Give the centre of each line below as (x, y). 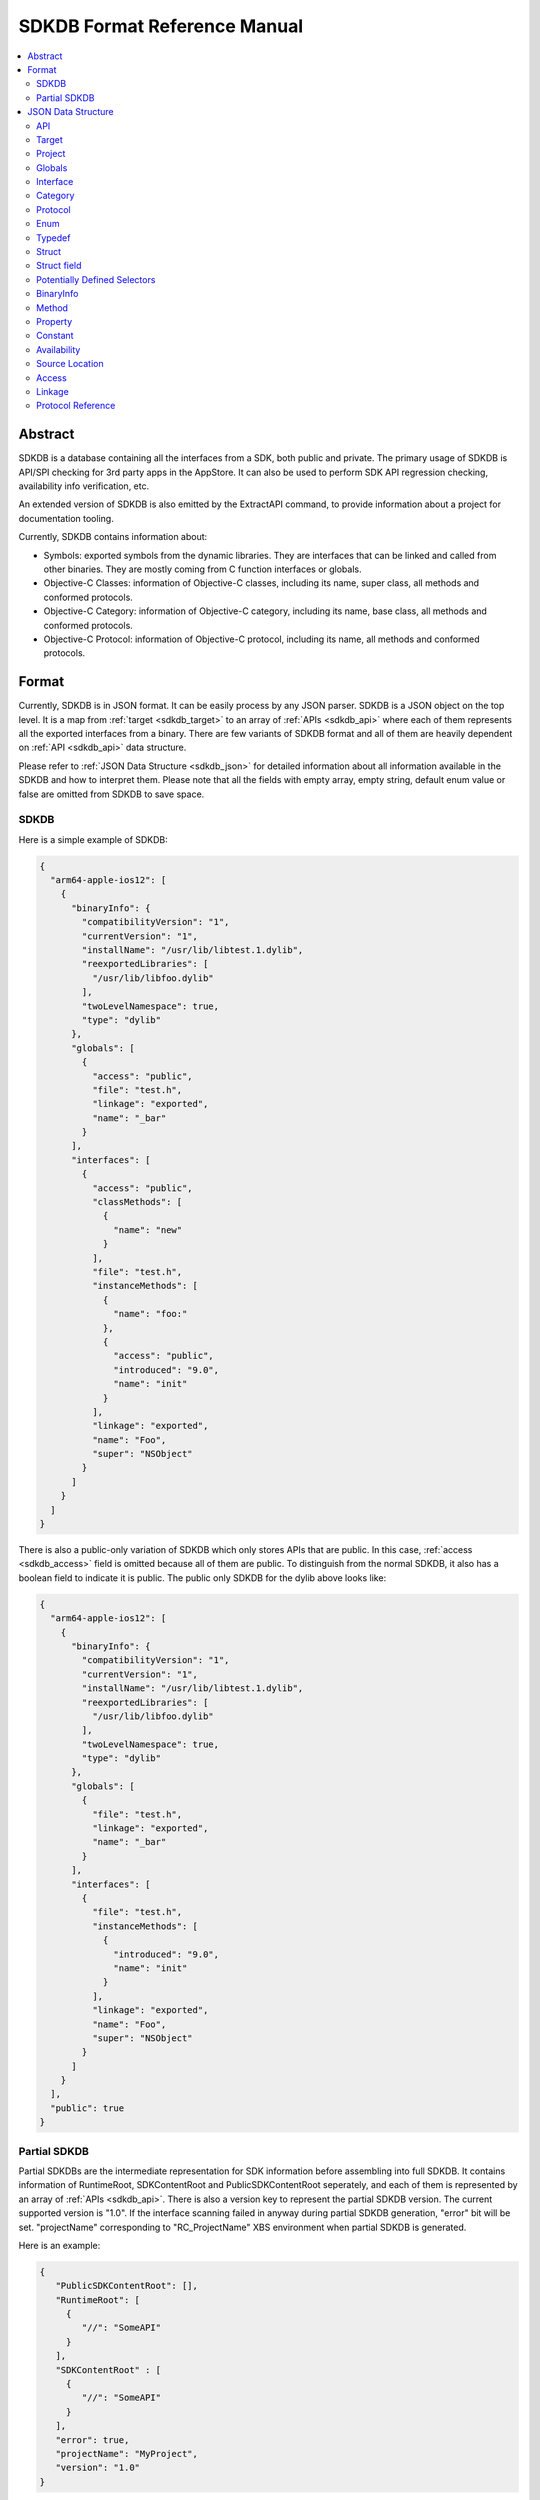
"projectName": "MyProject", (127, 2453)
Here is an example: (59, 2245)
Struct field (59, 266)
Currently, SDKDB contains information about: (113, 537)
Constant (55, 336)
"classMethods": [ (137, 1202)
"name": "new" (148, 1229)
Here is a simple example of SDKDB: (93, 839)
